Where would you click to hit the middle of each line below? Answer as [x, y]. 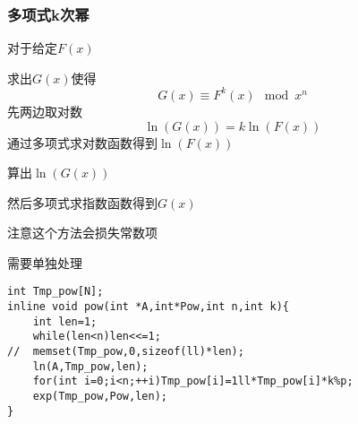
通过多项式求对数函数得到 [82, 142]
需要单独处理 [45, 262]
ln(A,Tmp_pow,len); [90, 366]
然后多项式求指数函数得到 [82, 202]
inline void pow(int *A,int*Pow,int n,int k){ [148, 307]
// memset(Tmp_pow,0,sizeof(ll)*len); [126, 352]
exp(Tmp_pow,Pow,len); [100, 397]
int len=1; [65, 321]
